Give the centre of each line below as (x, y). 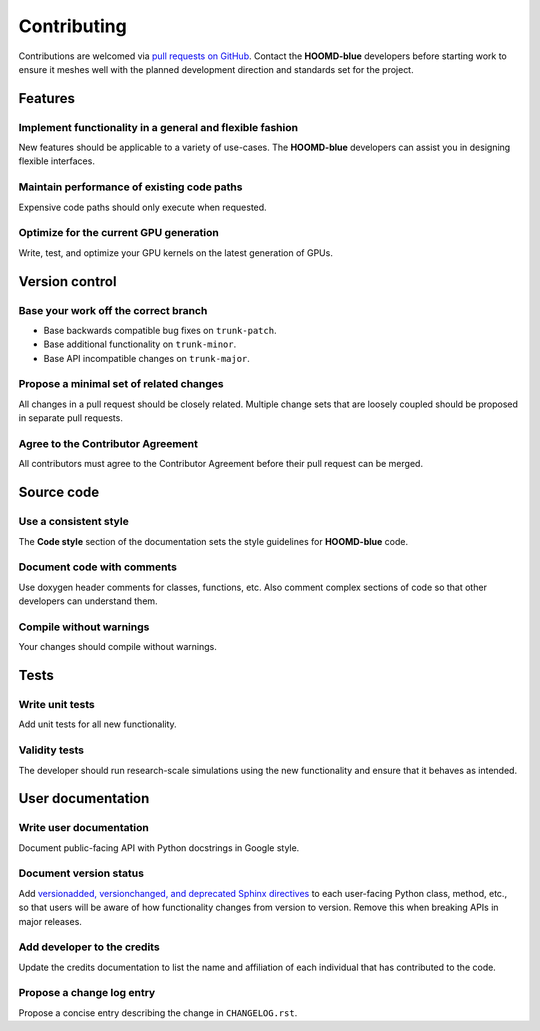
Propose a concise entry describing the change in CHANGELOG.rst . (158, 1012)
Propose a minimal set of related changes (121, 384)
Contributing (72, 26)
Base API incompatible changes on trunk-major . (146, 358)
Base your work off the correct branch (113, 310)
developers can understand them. (88, 601)
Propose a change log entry (87, 993)
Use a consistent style (73, 522)
